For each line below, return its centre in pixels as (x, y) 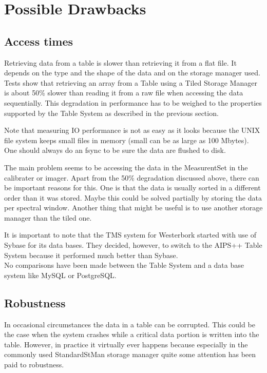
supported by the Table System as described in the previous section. (111, 113)
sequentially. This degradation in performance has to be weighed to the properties (133, 102)
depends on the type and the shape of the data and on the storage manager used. (132, 73)
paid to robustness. (34, 365)
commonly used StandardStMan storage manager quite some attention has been (130, 354)
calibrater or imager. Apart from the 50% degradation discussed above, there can (132, 177)
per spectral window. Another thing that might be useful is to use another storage (133, 208)
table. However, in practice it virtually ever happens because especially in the (126, 344)
